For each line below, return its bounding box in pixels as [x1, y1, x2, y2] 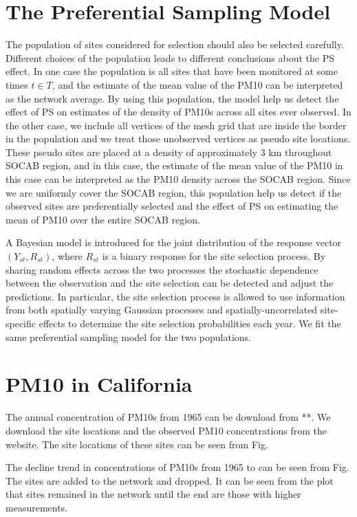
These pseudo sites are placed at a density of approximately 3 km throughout [6, 144, 332, 159]
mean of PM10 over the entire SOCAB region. [6, 212, 200, 226]
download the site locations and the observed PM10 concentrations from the [6, 423, 327, 437]
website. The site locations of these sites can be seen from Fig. [6, 437, 268, 451]
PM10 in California [6, 370, 193, 398]
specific [6, 316, 36, 330]
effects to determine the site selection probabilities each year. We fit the [39, 316, 341, 330]
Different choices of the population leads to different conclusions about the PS [6, 50, 334, 65]
